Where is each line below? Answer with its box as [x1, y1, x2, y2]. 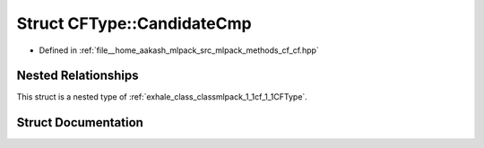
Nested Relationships [16, 68, 139, 83]
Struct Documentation [16, 115, 143, 130]
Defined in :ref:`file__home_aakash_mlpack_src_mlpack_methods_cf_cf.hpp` [39, 45, 320, 56]
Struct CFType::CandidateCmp [16, 13, 252, 33]
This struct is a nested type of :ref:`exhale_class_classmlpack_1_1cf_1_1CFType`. [16, 91, 308, 102]
